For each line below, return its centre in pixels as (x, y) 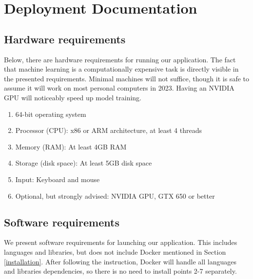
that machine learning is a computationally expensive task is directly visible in (121, 69)
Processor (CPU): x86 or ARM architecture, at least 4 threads (109, 130)
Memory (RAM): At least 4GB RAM (71, 146)
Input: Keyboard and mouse (58, 179)
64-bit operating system (51, 114)
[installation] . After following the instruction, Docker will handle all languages (120, 261)
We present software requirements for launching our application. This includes (121, 242)
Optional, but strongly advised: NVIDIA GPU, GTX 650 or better (115, 195)
